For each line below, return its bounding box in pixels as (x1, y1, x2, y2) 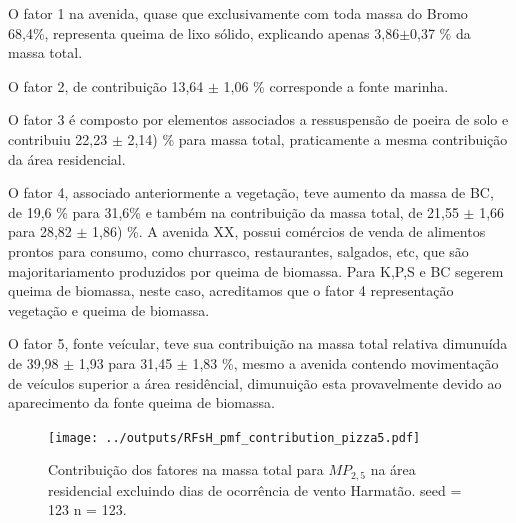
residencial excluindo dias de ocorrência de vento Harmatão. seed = (48, 479, 462, 500)
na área (370, 459, 416, 480)
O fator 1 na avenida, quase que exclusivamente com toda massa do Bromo (8, 3, 468, 23)
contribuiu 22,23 (8, 128, 108, 149)
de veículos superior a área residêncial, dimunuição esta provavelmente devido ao (8, 372, 502, 393)
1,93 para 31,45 (78, 352, 173, 373)
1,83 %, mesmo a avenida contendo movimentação (192, 352, 499, 373)
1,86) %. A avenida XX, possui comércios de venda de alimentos (92, 221, 486, 242)
